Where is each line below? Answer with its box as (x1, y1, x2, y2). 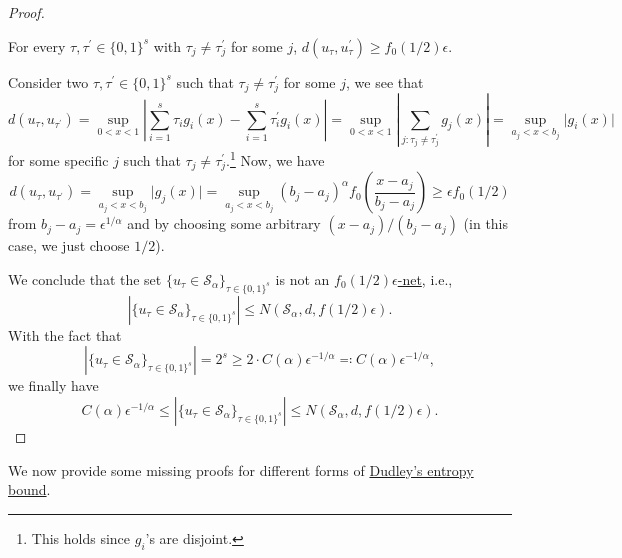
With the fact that (8, 324, 122, 345)
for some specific (8, 149, 109, 170)
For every (8, 35, 66, 56)
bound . (8, 479, 51, 500)
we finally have (8, 375, 99, 396)
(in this (463, 213, 509, 234)
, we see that (346, 71, 424, 92)
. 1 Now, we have (226, 147, 325, 170)
